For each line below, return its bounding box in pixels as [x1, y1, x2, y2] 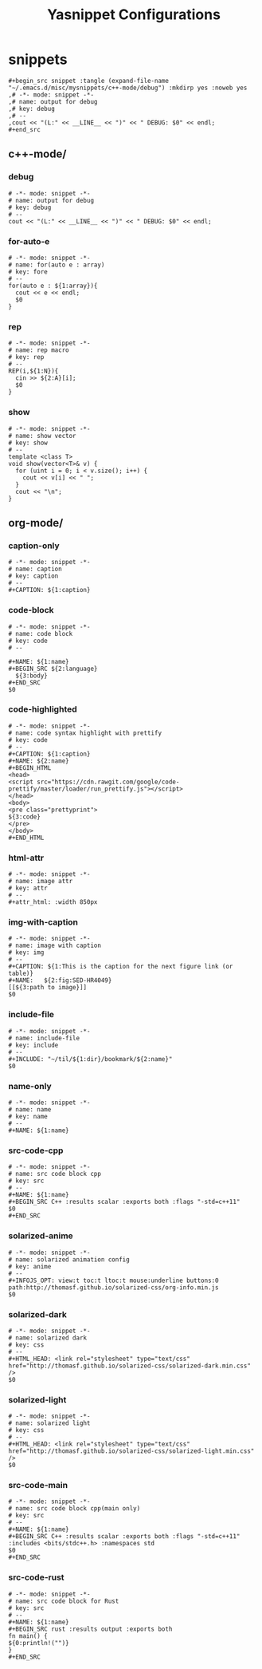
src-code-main [8, 1480, 68, 1491]
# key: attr [8, 884, 48, 893]
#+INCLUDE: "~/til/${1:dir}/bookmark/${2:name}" [8, 1055, 173, 1063]
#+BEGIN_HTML [8, 763, 52, 771]
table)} [8, 969, 34, 978]
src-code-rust [8, 1572, 65, 1583]
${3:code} [8, 812, 41, 821]
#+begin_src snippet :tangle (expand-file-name [8, 77, 170, 85]
